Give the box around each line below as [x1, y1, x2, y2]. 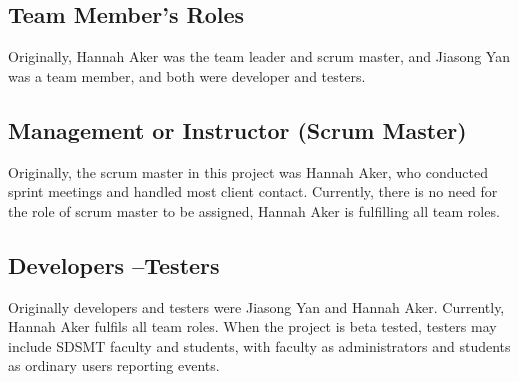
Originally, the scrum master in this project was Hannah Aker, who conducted [8, 161, 489, 182]
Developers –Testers [8, 249, 220, 280]
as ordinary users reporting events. [8, 355, 220, 376]
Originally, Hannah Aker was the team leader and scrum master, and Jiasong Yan [8, 46, 510, 67]
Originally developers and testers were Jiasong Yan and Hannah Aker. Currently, [8, 296, 505, 317]
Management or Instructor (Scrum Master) [8, 114, 467, 145]
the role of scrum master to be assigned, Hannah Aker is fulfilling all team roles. [8, 200, 500, 221]
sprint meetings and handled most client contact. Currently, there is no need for [8, 181, 498, 202]
